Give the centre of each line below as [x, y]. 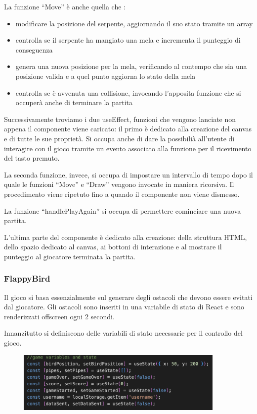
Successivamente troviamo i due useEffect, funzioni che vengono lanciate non [120, 119]
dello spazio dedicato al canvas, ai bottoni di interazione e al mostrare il [113, 247]
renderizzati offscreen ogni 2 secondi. [59, 316]
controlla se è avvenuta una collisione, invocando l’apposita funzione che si [128, 92]
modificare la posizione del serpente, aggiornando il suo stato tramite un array [134, 23]
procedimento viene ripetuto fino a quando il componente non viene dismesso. [122, 194]
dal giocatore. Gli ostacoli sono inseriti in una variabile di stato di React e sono [124, 307]
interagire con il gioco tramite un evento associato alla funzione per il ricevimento [128, 148]
